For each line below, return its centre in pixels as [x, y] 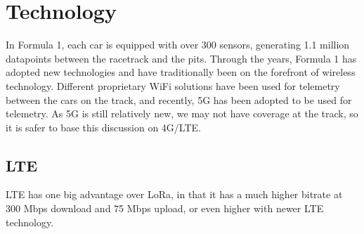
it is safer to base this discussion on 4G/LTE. [103, 127]
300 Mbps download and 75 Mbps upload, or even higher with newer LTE [165, 208]
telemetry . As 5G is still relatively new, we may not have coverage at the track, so [182, 113]
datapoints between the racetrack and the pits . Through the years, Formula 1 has [181, 58]
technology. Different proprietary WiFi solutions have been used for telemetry [173, 85]
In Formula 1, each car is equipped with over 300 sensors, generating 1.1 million [178, 45]
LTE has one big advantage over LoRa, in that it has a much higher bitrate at [174, 194]
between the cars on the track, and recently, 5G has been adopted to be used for [179, 99]
